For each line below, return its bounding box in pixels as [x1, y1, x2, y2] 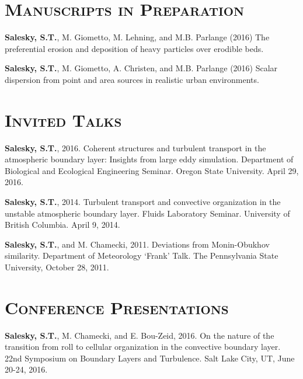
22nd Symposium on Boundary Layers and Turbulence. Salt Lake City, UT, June [5, 352, 295, 364]
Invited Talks [5, 107, 122, 131]
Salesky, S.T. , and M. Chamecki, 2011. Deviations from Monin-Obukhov [5, 238, 270, 250]
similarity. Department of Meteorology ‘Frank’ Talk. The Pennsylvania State [5, 249, 278, 262]
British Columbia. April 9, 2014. [5, 218, 120, 231]
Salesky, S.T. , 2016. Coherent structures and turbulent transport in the [5, 141, 266, 154]
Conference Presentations [5, 295, 229, 319]
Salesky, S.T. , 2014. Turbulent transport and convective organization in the [5, 196, 281, 207]
